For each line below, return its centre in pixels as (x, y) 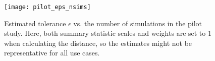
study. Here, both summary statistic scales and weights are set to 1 (108, 33)
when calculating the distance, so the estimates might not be (98, 43)
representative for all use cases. (52, 53)
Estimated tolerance (35, 23)
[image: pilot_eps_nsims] (47, 7)
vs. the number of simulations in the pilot (138, 23)
